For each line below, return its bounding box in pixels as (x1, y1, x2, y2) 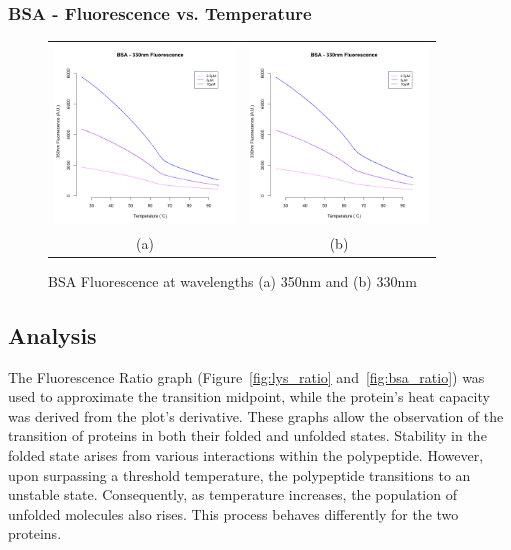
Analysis (8, 319, 97, 350)
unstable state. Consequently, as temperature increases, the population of (8, 484, 457, 505)
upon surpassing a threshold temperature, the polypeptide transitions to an (8, 464, 471, 485)
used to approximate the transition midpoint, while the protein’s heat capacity (8, 386, 490, 407)
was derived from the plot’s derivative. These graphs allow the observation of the (8, 405, 504, 426)
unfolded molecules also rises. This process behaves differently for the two (8, 503, 459, 524)
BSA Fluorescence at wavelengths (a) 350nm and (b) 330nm (48, 270, 417, 291)
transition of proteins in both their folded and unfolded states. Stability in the (8, 425, 487, 446)
